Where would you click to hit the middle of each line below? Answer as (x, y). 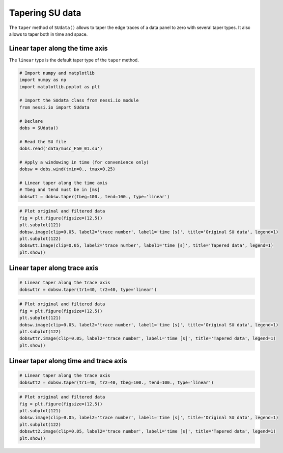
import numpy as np (43, 80)
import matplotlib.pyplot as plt (60, 87)
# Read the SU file (43, 142)
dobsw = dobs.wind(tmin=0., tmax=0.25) (67, 169)
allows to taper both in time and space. (48, 34)
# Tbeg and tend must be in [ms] (60, 190)
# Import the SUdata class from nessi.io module (79, 100)
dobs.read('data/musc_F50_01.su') (61, 149)
